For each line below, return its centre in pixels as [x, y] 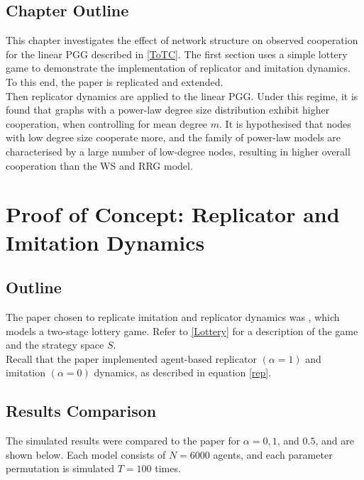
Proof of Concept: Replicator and [173, 214]
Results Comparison [81, 411]
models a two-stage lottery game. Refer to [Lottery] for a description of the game [182, 331]
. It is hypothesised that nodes [285, 123]
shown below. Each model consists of [86, 454]
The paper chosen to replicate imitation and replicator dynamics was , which [173, 316]
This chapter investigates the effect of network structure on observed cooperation [182, 40]
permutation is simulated [60, 468]
